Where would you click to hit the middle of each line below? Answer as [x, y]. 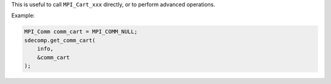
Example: [23, 16]
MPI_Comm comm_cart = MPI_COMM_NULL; [81, 32]
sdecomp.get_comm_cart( [60, 40]
